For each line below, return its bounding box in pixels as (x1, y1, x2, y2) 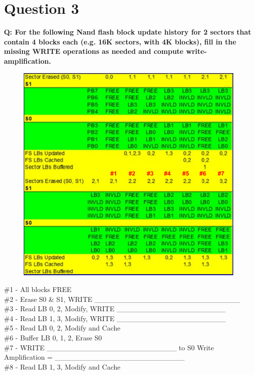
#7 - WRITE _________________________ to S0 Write (4, 342, 214, 352)
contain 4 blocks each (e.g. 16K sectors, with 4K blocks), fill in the (4, 36, 236, 46)
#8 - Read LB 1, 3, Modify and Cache (4, 361, 121, 372)
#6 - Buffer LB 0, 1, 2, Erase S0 (4, 333, 102, 343)
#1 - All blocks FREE (4, 284, 72, 294)
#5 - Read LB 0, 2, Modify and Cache (4, 323, 121, 333)
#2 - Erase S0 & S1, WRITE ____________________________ (4, 293, 240, 304)
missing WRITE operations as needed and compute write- (4, 46, 207, 56)
